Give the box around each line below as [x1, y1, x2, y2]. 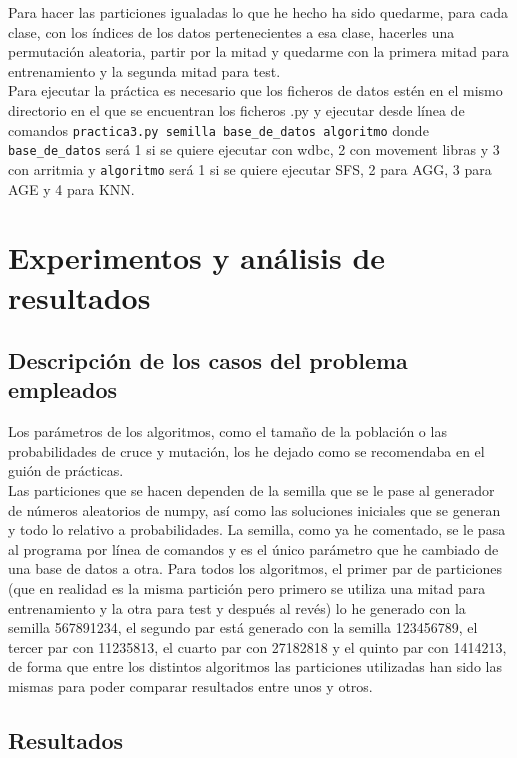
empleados [8, 374, 118, 405]
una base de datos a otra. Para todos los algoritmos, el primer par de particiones [8, 558, 503, 579]
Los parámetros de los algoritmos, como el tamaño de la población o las [8, 421, 447, 442]
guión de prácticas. [8, 460, 124, 481]
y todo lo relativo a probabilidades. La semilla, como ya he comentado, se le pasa [8, 519, 506, 540]
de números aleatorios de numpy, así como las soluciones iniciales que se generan [8, 499, 501, 520]
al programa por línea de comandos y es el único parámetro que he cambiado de [8, 538, 499, 559]
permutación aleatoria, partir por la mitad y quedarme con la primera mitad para [8, 41, 509, 62]
